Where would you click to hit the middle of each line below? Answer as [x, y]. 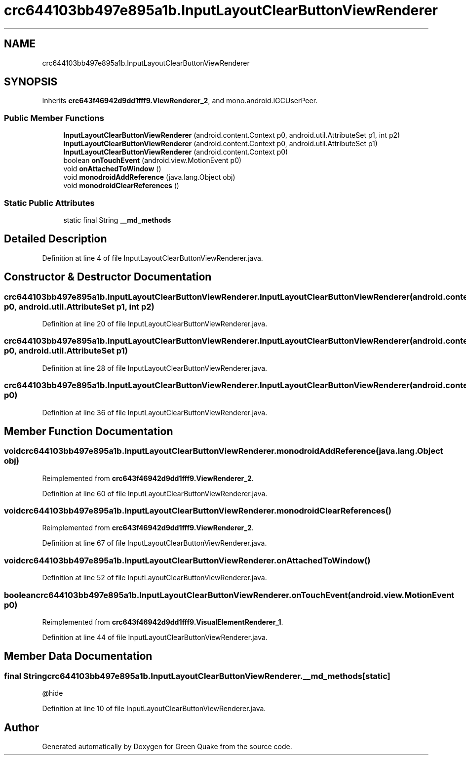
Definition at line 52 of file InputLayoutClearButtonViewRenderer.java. [155, 578]
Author [21, 727]
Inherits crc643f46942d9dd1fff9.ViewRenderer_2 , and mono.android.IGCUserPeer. [180, 101]
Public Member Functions [54, 118]
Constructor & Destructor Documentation [108, 277]
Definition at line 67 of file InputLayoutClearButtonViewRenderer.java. [155, 543]
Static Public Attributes [49, 203]
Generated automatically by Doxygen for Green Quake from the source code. [167, 747]
